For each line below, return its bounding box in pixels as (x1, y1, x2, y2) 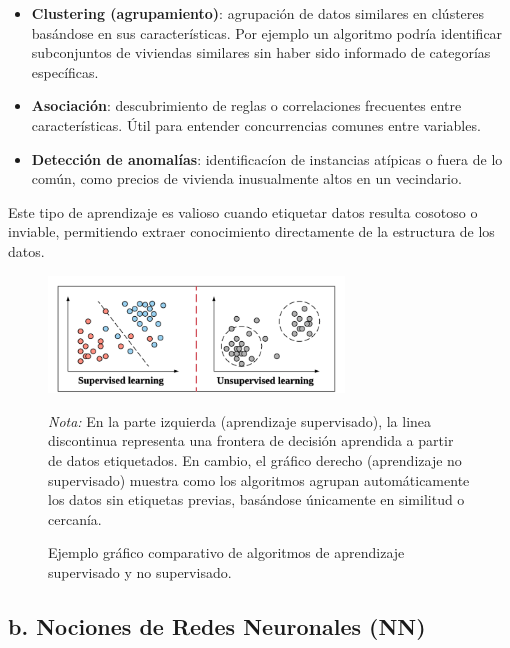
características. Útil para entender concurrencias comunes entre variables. (31, 114, 481, 135)
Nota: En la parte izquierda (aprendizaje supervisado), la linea (48, 410, 432, 431)
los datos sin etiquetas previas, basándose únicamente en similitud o (48, 489, 465, 510)
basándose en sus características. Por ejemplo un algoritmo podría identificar (31, 22, 503, 43)
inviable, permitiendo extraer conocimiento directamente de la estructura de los (8, 221, 495, 242)
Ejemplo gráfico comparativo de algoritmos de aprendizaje (48, 542, 405, 563)
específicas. (31, 61, 99, 82)
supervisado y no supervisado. (48, 561, 232, 582)
